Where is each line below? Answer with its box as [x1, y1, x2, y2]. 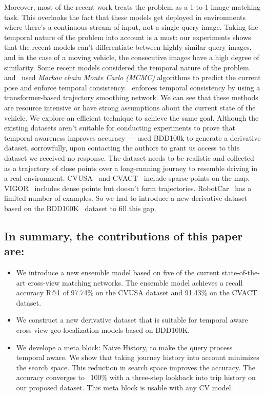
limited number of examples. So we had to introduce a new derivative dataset [4, 193, 248, 203]
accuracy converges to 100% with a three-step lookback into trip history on [16, 372, 256, 383]
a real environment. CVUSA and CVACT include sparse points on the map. [4, 173, 250, 183]
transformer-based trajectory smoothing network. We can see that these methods [4, 92, 258, 103]
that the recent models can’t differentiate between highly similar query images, [4, 42, 252, 52]
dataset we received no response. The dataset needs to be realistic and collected [4, 152, 254, 163]
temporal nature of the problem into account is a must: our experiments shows [4, 31, 251, 42]
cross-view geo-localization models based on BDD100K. [16, 325, 190, 335]
